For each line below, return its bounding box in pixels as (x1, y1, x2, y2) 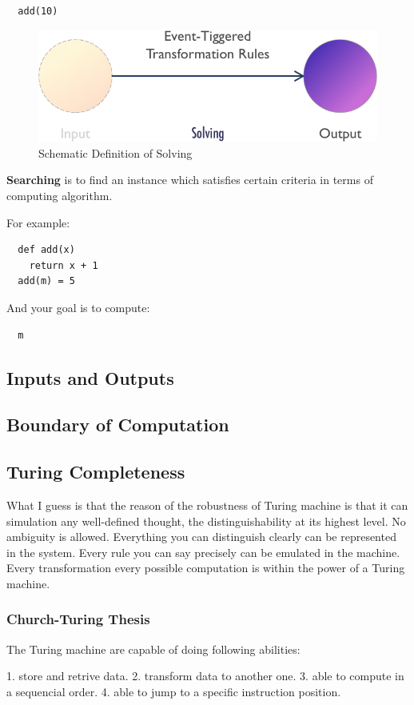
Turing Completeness (6, 459, 185, 484)
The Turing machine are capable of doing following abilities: (6, 640, 301, 657)
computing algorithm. (6, 187, 113, 203)
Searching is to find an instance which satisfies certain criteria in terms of (6, 171, 373, 188)
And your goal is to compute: (6, 298, 150, 315)
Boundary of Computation (6, 412, 229, 437)
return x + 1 (29, 259, 98, 271)
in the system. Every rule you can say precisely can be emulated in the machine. (6, 543, 400, 560)
